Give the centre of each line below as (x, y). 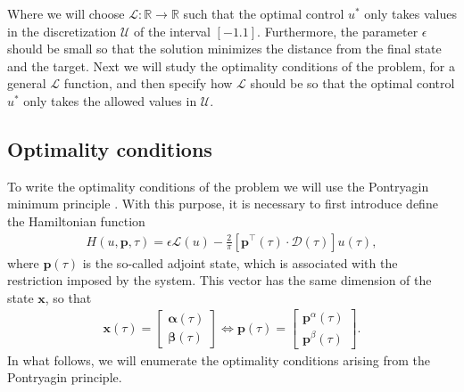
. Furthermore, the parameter (338, 31)
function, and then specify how (148, 83)
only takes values (410, 13)
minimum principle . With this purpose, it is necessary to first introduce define (223, 204)
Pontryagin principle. (65, 377)
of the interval (172, 31)
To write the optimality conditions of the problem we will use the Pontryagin (218, 186)
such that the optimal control (264, 13)
